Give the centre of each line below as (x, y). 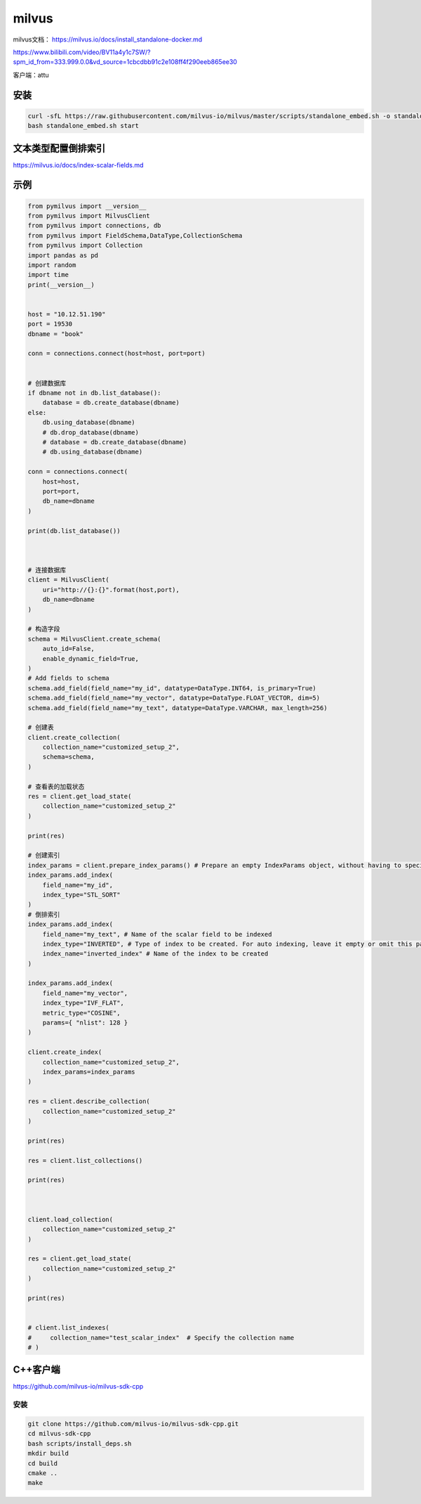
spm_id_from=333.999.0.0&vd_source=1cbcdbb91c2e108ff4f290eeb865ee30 (125, 62)
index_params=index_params (89, 1072)
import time (48, 275)
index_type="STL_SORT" (81, 894)
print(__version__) (61, 284)
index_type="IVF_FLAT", (83, 1003)
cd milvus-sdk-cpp (59, 1434)
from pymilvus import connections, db (94, 226)
